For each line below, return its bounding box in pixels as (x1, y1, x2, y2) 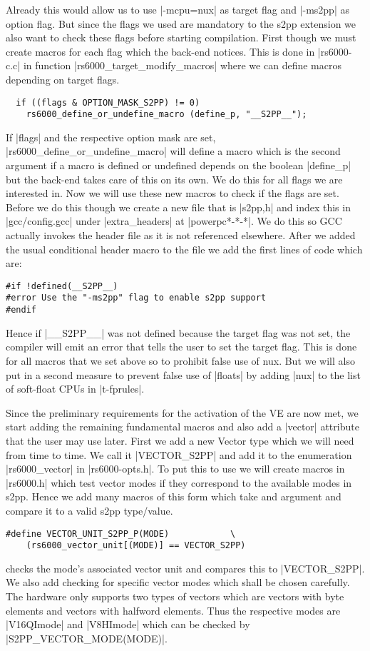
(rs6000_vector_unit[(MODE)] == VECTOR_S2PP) (26, 540, 246, 551)
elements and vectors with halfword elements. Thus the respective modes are (6, 602, 341, 617)
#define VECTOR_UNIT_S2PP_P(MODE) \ (6, 528, 236, 539)
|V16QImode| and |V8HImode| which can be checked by (6, 617, 250, 632)
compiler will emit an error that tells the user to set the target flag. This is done (6, 339, 357, 354)
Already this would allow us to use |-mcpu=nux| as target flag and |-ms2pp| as (6, 2, 349, 16)
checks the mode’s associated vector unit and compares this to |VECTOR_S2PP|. (6, 560, 365, 575)
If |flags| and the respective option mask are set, (6, 129, 216, 144)
